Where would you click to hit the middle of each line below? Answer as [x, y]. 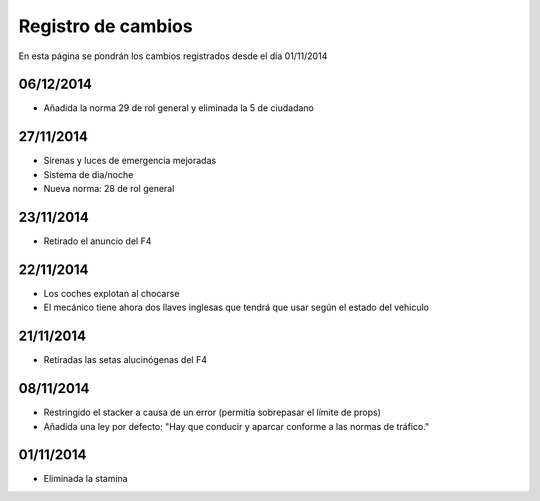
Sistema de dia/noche [88, 174]
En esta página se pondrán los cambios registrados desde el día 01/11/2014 [173, 56]
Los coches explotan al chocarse [111, 293]
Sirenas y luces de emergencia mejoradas [130, 161]
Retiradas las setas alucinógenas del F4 [125, 360]
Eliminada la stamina [86, 479]
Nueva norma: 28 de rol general [109, 189]
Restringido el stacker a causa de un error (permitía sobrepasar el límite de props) [212, 412]
